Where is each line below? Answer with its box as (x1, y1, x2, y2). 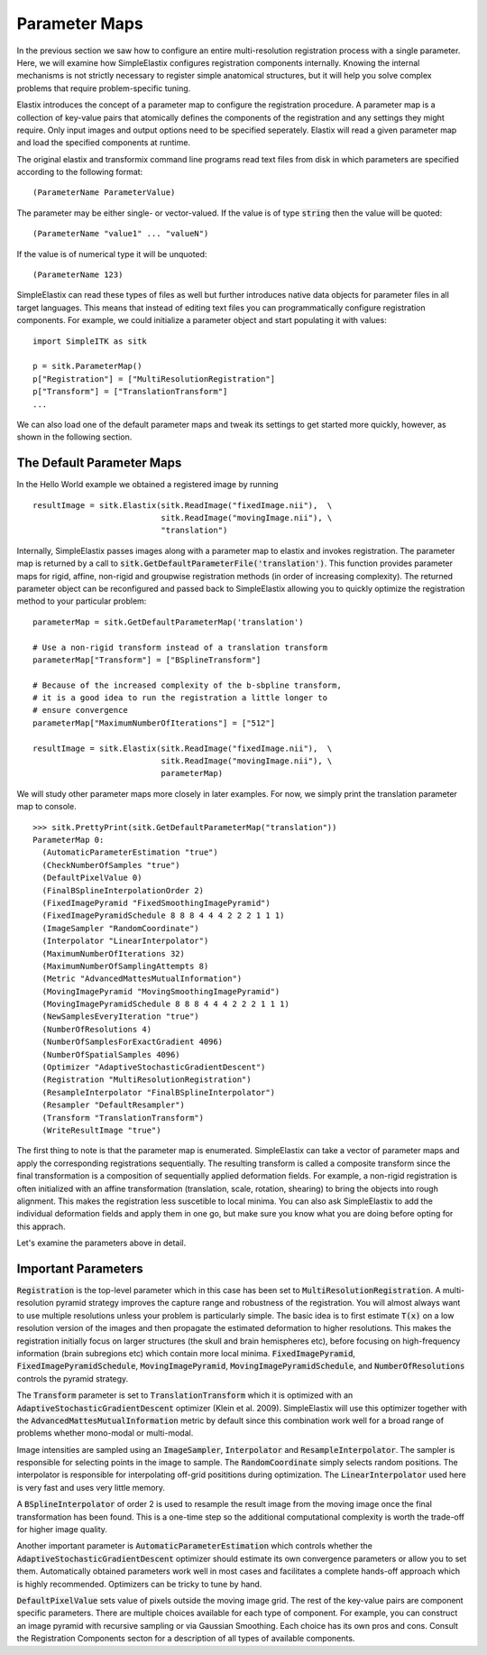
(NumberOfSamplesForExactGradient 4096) (41, 1037, 224, 1047)
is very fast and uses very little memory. (16, 1482, 166, 1493)
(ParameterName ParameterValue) (32, 188, 176, 198)
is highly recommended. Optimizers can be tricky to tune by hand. (16, 1578, 262, 1589)
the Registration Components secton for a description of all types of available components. (16, 1633, 355, 1644)
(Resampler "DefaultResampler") (41, 1100, 185, 1110)
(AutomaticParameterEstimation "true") (41, 847, 218, 857)
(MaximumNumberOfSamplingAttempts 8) (41, 961, 209, 971)
